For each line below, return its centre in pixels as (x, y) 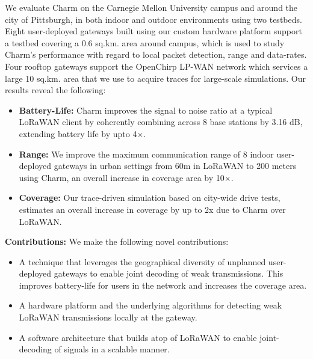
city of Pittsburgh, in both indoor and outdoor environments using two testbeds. (153, 19)
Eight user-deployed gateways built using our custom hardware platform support (153, 31)
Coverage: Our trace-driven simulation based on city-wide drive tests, (150, 198)
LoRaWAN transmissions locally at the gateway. (108, 317)
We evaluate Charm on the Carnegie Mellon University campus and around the (151, 7)
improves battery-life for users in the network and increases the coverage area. (163, 285)
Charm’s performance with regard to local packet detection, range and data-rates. (156, 54)
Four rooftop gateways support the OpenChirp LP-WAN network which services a (156, 66)
